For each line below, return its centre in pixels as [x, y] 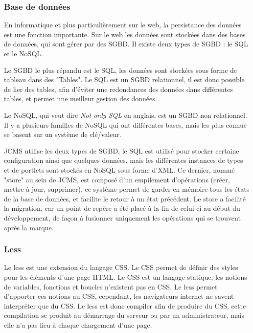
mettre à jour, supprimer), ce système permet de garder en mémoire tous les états [127, 189]
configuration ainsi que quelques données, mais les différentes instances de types [124, 160]
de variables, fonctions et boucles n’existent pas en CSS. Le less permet [111, 286]
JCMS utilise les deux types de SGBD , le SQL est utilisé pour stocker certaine [122, 150]
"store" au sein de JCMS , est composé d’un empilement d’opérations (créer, [117, 179]
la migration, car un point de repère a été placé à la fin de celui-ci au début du [122, 208]
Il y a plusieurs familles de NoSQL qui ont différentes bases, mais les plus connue [125, 124]
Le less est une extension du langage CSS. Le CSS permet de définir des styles [121, 267]
